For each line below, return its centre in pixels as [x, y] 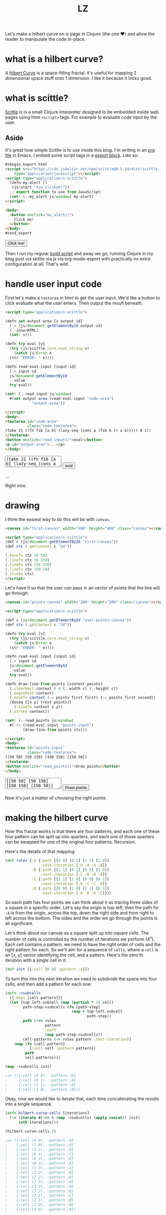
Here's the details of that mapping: [40, 852]
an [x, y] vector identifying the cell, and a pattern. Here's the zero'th [74, 955]
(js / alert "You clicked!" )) [41, 187]
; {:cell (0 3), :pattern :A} [40, 1163]
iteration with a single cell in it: [36, 960]
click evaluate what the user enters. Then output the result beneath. [74, 303]
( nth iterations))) [38, 1123]
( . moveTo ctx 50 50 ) [26, 556]
